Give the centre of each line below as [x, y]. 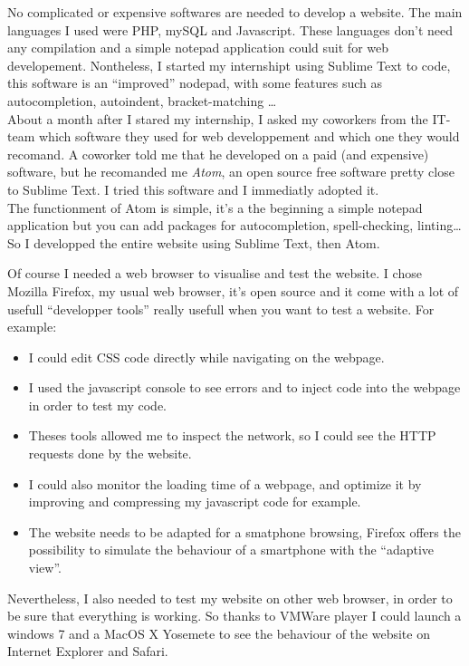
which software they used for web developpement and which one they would [249, 136]
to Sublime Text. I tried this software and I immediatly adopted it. [193, 189]
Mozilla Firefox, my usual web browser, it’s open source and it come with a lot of [233, 290]
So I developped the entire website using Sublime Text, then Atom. [194, 242]
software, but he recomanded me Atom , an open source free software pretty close [231, 172]
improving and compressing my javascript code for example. [195, 502]
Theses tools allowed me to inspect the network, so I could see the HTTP [232, 435]
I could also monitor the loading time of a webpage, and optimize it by [225, 483]
